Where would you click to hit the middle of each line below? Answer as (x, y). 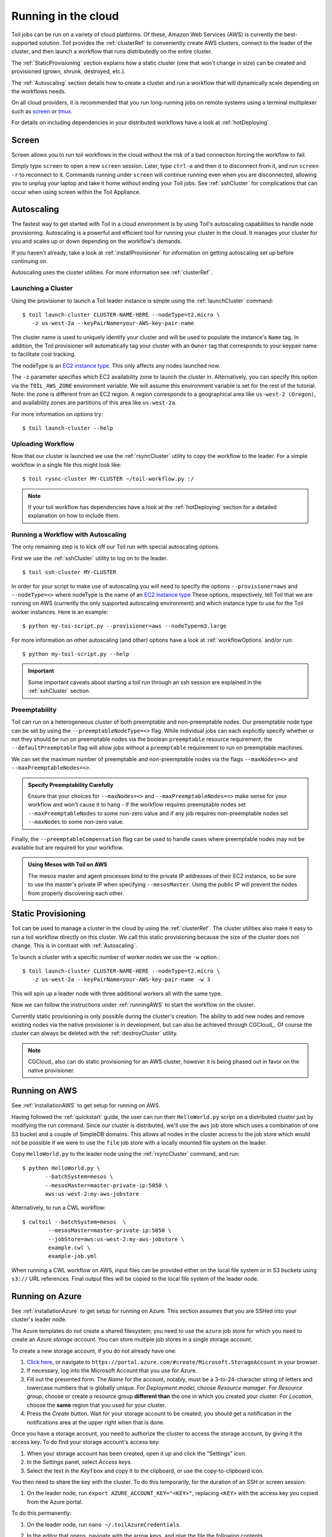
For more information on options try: (57, 414)
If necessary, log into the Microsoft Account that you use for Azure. (112, 1370)
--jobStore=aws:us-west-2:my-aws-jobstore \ (116, 1239)
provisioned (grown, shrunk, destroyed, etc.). (69, 71)
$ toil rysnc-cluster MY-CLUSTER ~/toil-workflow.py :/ (108, 479)
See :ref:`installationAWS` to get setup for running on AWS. (86, 1105)
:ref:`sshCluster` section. (59, 691)
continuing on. (30, 261)
